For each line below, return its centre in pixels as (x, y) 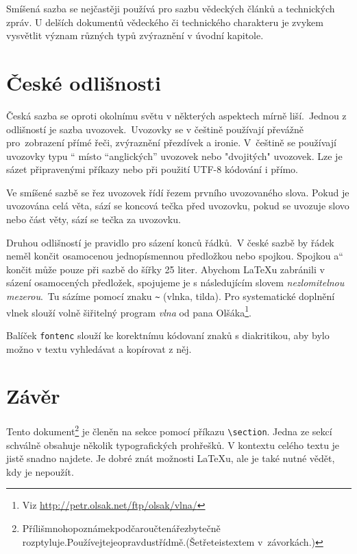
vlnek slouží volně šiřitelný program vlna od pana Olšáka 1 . (129, 311)
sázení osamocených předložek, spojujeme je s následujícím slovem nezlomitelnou (175, 282)
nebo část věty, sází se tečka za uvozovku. (94, 219)
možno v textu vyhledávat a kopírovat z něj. (99, 348)
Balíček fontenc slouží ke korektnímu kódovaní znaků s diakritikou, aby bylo (168, 335)
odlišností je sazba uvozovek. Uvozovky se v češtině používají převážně (155, 129)
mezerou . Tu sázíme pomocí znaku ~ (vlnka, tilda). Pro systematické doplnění (171, 296)
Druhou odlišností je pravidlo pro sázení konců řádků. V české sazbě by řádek (170, 242)
